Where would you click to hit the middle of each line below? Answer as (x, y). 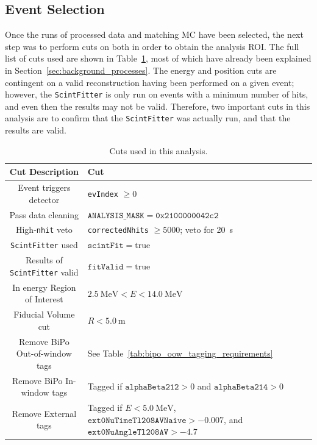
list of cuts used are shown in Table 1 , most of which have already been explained (158, 58)
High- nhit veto (44, 230)
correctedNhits (118, 231)
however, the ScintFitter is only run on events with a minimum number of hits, (157, 94)
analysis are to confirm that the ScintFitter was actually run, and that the (148, 118)
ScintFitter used (44, 245)
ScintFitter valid (44, 272)
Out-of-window (44, 353)
